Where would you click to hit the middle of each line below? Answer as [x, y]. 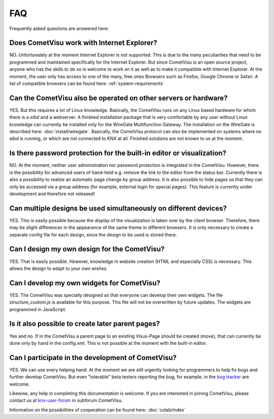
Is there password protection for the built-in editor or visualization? [118, 153]
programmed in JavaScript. [38, 309]
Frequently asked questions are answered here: [59, 28]
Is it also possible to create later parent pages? [85, 324]
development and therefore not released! [52, 194]
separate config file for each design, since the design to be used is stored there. [93, 234]
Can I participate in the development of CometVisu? [93, 358]
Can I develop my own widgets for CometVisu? [85, 283]
